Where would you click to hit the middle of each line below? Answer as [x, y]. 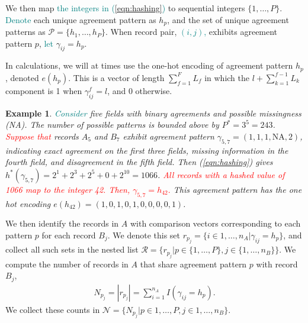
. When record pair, [141, 32]
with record [277, 264]
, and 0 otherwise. [140, 90]
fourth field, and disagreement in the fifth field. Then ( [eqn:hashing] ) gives [139, 162]
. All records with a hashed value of [221, 174]
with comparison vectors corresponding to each [215, 223]
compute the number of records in [67, 264]
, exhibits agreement [241, 32]
